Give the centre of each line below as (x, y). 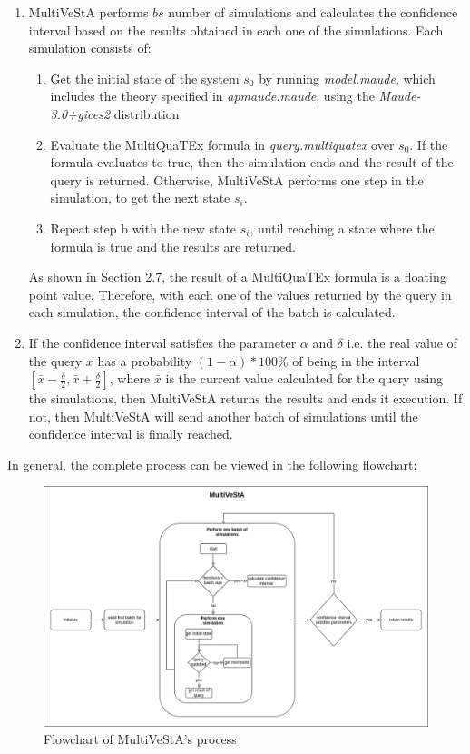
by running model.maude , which (347, 78)
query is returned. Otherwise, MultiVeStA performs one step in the (237, 179)
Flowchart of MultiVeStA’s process (140, 739)
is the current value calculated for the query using (304, 378)
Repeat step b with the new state (143, 228)
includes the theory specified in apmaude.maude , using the (212, 96)
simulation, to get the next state (140, 198)
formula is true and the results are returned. (173, 246)
